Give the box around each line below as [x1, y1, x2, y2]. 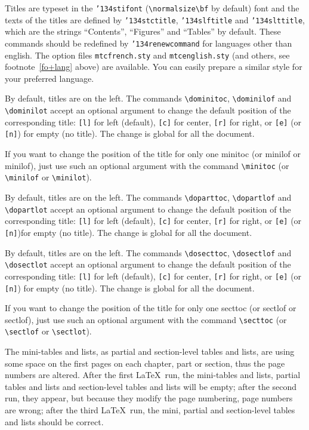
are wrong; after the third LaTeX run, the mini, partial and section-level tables [5, 404, 295, 416]
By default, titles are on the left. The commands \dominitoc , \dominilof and [5, 92, 292, 105]
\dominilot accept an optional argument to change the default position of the [5, 104, 291, 116]
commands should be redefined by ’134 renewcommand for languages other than [5, 36, 292, 49]
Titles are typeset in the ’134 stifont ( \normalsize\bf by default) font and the [5, 2, 299, 14]
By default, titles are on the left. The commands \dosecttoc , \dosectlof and [5, 246, 292, 259]
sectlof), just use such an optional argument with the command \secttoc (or [5, 313, 287, 325]
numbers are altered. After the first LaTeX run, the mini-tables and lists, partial [5, 368, 301, 381]
